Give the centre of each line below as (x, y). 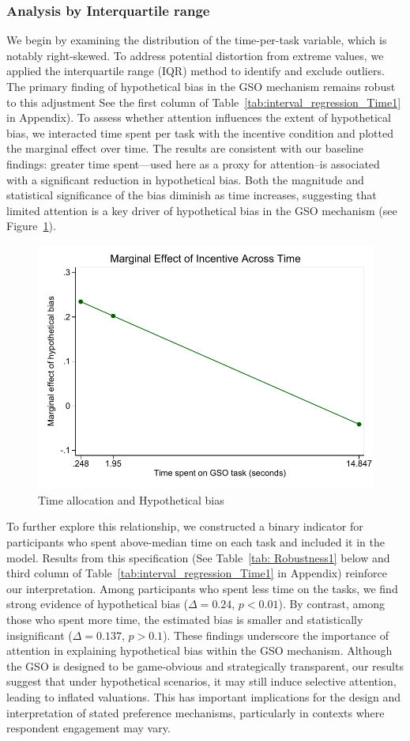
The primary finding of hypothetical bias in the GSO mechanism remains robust (201, 86)
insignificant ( (39, 635)
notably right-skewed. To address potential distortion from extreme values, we (195, 55)
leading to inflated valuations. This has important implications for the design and (204, 697)
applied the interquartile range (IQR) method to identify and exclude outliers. (196, 71)
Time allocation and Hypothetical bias (131, 499)
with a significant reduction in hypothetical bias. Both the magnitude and (185, 179)
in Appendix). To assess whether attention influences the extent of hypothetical (199, 117)
